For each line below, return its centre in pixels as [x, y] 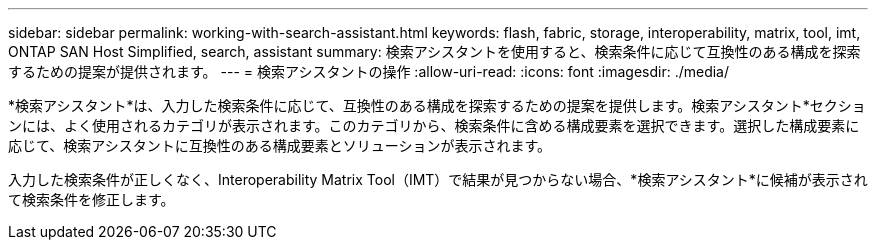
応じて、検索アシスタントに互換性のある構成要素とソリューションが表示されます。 [280, 145]
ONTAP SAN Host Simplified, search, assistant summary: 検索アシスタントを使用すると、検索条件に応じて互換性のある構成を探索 [434, 51]
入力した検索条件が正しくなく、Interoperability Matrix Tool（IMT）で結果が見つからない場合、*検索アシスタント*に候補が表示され [438, 179]
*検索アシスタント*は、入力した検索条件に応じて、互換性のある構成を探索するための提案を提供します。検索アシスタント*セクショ [437, 105]
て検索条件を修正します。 [91, 199]
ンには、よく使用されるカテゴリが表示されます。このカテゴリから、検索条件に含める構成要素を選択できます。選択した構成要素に [434, 125]
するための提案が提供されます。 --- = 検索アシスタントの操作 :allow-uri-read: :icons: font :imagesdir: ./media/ [369, 71]
